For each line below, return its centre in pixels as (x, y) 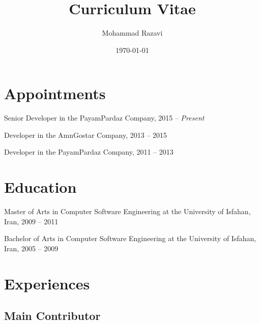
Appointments (55, 93)
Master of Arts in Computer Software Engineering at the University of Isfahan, (127, 211)
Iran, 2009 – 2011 (31, 221)
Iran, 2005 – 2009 (31, 248)
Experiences (47, 283)
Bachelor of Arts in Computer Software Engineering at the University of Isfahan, (130, 238)
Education (40, 187)
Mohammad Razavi (132, 33)
